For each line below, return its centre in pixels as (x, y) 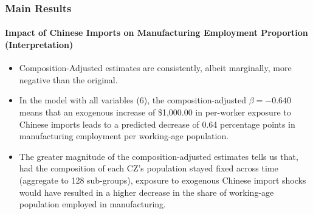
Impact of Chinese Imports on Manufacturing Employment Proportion (156, 33)
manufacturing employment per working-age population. (124, 136)
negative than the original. (68, 79)
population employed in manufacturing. (93, 204)
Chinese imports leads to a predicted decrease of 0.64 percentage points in (157, 124)
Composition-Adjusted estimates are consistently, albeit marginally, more (155, 68)
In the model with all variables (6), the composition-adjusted (133, 100)
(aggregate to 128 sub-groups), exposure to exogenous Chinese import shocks (163, 180)
